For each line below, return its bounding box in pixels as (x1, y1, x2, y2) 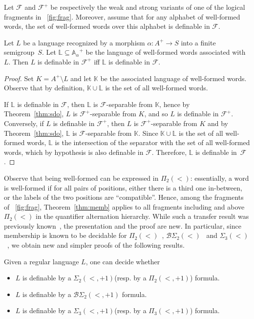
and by (207, 118, 228, 128)
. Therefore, (151, 147, 187, 157)
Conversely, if (4, 118, 44, 128)
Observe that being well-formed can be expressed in (4, 172, 159, 183)
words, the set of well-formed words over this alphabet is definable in (4, 21, 210, 31)
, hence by (159, 99, 190, 109)
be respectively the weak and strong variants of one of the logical (50, 2, 245, 12)
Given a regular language (4, 256, 79, 266)
